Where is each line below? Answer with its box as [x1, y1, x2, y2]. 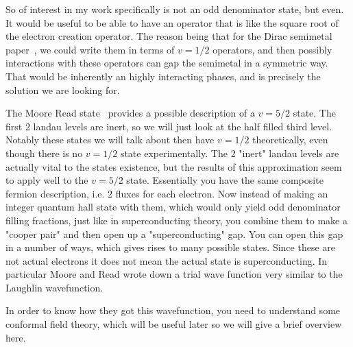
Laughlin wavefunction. [5, 280, 104, 294]
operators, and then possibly [212, 42, 332, 56]
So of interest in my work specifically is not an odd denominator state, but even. [5, 2, 344, 16]
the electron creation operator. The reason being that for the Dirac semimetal [5, 29, 332, 43]
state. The [293, 106, 336, 120]
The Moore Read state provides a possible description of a [5, 106, 255, 120]
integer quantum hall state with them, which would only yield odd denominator [5, 200, 341, 214]
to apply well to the [5, 173, 88, 187]
